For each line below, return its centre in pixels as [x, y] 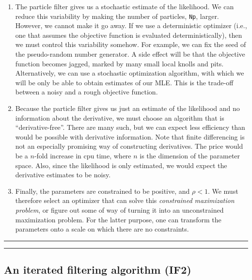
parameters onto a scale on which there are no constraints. [102, 229]
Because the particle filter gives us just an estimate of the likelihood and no [127, 108]
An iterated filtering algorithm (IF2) [98, 270]
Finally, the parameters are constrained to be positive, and [102, 191]
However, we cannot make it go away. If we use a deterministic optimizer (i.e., [131, 25]
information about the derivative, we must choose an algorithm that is [120, 117]
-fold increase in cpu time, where [83, 155]
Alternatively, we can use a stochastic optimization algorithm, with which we [130, 73]
